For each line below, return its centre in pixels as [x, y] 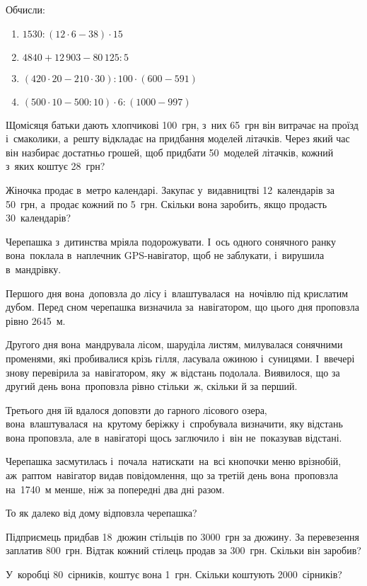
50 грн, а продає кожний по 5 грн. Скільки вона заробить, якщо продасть [167, 203]
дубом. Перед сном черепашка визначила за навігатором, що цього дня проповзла [182, 307]
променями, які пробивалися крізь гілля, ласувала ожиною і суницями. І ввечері [180, 358]
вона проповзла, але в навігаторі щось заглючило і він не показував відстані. [174, 437]
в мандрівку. [34, 269]
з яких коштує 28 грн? [56, 166]
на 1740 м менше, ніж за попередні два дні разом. [115, 489]
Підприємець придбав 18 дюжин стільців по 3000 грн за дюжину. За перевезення [183, 536]
